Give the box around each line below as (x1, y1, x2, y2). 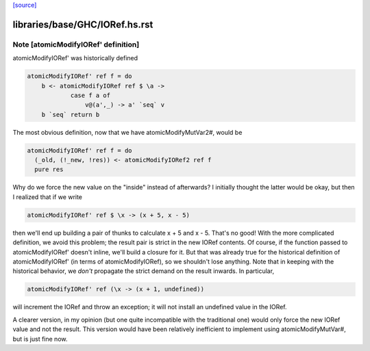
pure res (34, 166, 64, 174)
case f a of (70, 91, 111, 99)
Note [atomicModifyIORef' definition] (12, 40, 140, 49)
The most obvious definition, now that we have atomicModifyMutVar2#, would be (12, 128, 243, 136)
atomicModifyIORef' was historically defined (12, 54, 138, 62)
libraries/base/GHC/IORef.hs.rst (12, 18, 153, 30)
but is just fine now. (12, 335, 68, 343)
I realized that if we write (12, 192, 82, 201)
